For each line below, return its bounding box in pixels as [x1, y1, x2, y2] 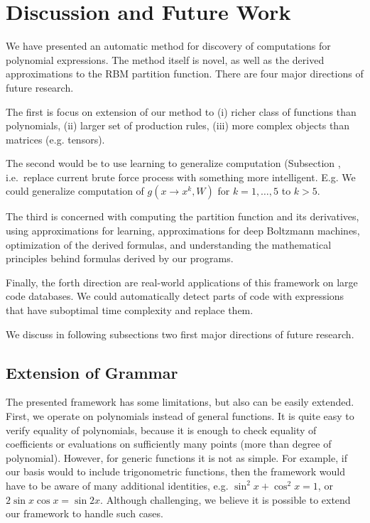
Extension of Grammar [6, 361, 178, 383]
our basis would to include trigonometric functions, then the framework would [6, 464, 346, 479]
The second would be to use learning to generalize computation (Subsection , [6, 156, 341, 171]
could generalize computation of [6, 183, 144, 198]
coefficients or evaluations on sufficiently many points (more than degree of [6, 436, 332, 451]
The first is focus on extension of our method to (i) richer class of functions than [6, 104, 357, 119]
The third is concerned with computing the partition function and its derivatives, [6, 209, 359, 224]
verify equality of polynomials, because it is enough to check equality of [6, 422, 317, 437]
